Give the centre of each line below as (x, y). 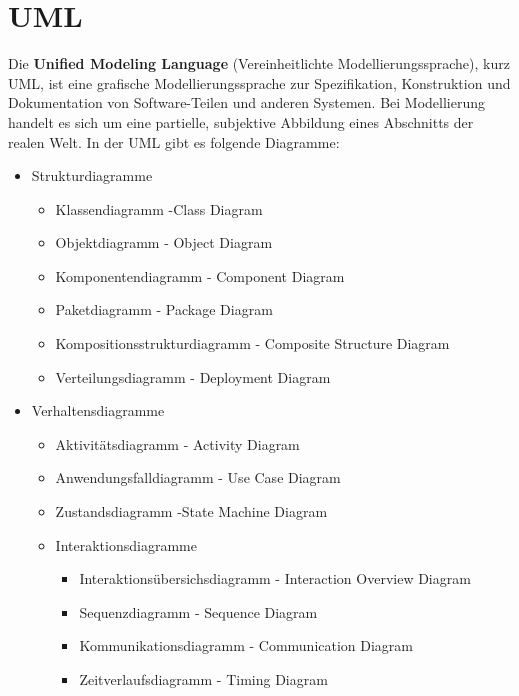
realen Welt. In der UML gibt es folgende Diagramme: (174, 141)
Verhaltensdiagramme (98, 410)
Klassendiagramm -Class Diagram (159, 208)
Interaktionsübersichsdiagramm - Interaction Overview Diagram (275, 578)
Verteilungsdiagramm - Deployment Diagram (193, 376)
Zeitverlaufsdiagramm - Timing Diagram (203, 679)
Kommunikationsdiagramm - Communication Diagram (246, 645)
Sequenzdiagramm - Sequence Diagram (198, 611)
